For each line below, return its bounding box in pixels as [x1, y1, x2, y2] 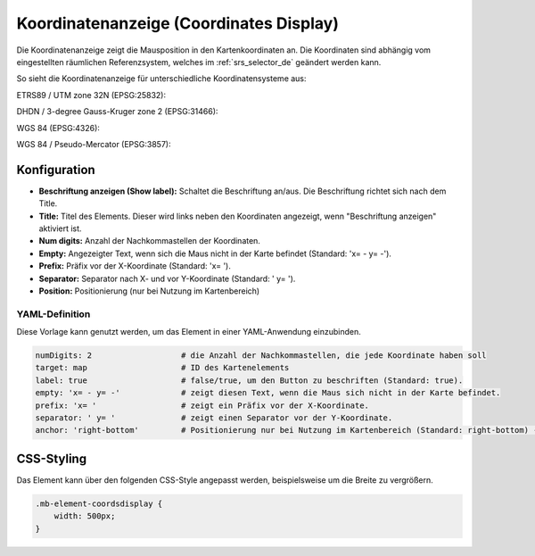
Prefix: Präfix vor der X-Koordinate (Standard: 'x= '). [38, 261, 231, 271]
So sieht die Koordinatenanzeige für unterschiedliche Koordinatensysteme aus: [16, 73, 307, 84]
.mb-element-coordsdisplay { [35, 498, 163, 509]
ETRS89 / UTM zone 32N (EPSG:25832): [16, 89, 167, 100]
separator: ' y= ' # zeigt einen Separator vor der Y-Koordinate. [35, 413, 393, 423]
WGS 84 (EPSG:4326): [16, 122, 100, 133]
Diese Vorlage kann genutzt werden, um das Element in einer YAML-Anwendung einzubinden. [16, 327, 361, 337]
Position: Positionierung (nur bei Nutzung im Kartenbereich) [38, 286, 260, 296]
